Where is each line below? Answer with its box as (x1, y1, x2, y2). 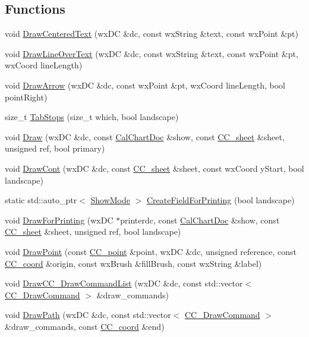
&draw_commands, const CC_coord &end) (5, 320, 165, 332)
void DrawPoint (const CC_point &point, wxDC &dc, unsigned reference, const (5, 245, 297, 257)
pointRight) (5, 90, 48, 103)
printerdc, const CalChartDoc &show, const (120, 213, 280, 226)
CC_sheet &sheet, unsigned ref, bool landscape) (5, 225, 181, 238)
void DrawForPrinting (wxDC (5, 213, 113, 226)
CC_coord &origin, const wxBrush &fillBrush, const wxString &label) (5, 257, 262, 269)
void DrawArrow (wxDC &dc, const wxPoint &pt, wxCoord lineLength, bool (5, 78, 286, 91)
